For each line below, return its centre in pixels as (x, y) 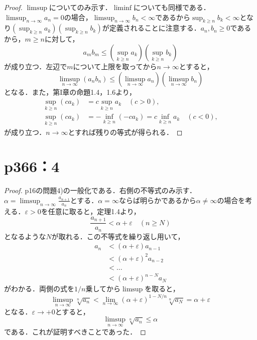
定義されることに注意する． (155, 28)
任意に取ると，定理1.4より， (94, 211)
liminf (123, 8)
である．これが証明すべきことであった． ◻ (75, 331)
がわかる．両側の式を (39, 289)
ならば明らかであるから (157, 200)
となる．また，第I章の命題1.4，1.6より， (70, 92)
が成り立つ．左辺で (36, 66)
